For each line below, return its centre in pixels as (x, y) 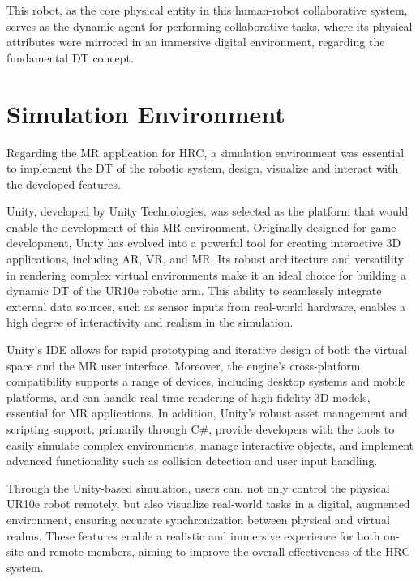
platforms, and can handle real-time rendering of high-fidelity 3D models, (189, 397)
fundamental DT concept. (70, 57)
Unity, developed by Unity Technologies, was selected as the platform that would (208, 211)
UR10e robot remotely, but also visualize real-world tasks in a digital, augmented (208, 504)
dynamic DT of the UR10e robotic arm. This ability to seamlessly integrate (194, 290)
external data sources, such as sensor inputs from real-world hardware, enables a (206, 306)
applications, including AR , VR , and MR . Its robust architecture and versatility (205, 259)
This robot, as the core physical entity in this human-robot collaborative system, (207, 10)
